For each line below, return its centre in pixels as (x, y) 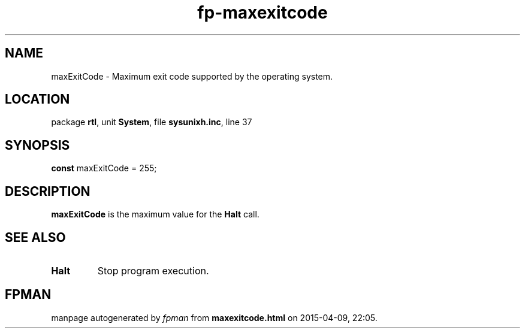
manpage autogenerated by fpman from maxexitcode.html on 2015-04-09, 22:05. (214, 317)
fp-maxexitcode (262, 13)
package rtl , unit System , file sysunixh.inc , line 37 (152, 122)
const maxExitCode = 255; (104, 168)
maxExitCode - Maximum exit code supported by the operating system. (192, 76)
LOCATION (37, 99)
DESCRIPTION (48, 191)
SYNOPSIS (37, 145)
